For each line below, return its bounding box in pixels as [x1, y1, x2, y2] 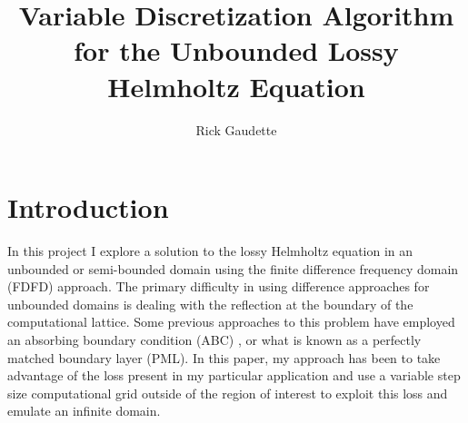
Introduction [7, 189, 169, 226]
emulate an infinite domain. [7, 401, 161, 420]
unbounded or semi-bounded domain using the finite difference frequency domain [7, 259, 459, 278]
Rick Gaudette [195, 120, 277, 139]
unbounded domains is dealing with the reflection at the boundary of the [7, 294, 413, 313]
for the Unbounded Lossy [74, 32, 399, 69]
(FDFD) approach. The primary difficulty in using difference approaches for [7, 277, 430, 296]
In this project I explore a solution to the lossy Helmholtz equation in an [7, 241, 413, 261]
